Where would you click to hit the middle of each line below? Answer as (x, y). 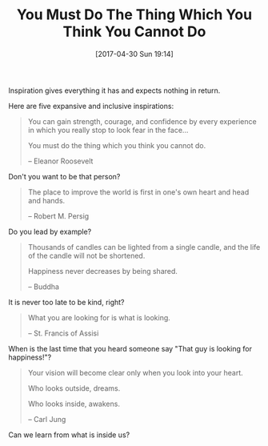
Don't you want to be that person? (64, 176)
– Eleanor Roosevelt (60, 161)
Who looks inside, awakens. (74, 404)
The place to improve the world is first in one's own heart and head (138, 192)
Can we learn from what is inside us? (69, 435)
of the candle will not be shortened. (86, 255)
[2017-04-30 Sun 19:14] (134, 54)
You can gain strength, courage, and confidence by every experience (142, 121)
